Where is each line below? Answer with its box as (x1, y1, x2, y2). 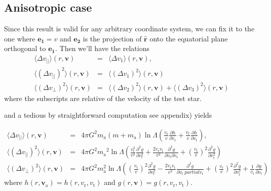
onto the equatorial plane (149, 33, 228, 43)
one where (4, 33, 35, 43)
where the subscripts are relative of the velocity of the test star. (4, 92, 202, 103)
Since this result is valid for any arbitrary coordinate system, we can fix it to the (4, 23, 255, 34)
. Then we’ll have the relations (55, 43, 149, 54)
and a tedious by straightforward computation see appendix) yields (4, 110, 212, 120)
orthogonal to (4, 43, 46, 54)
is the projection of (83, 33, 142, 43)
